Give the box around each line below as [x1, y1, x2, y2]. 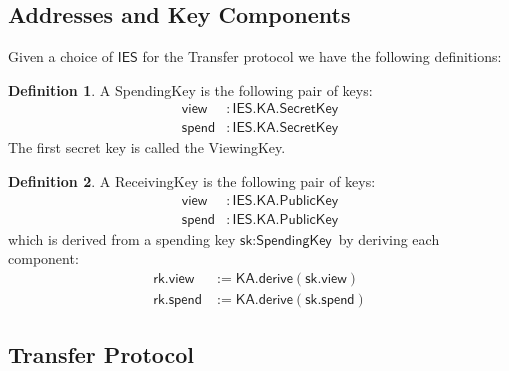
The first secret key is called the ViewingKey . [8, 137, 286, 158]
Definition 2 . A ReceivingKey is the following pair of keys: [8, 171, 376, 192]
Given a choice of [8, 46, 114, 67]
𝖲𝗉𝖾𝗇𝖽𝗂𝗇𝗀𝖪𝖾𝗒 [256, 233, 332, 248]
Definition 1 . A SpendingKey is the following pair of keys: [8, 79, 373, 100]
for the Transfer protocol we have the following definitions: [142, 46, 502, 67]
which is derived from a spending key [8, 228, 236, 249]
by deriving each [338, 228, 440, 249]
